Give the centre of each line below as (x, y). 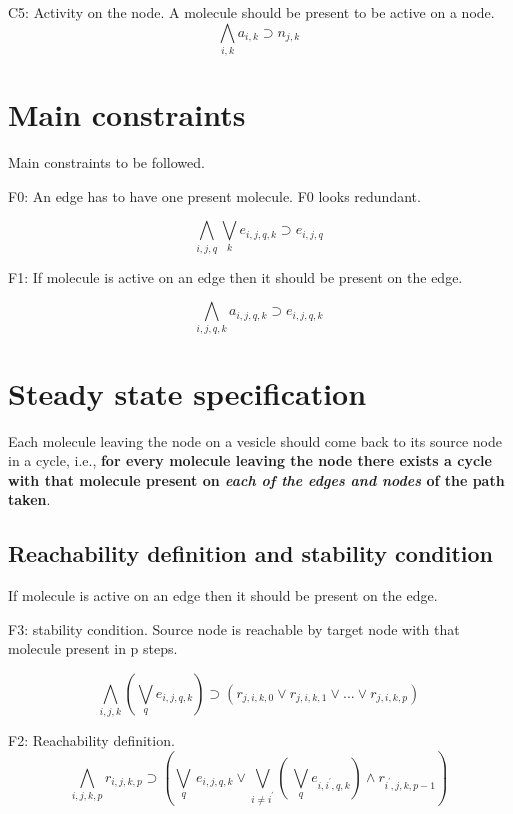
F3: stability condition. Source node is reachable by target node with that (234, 628)
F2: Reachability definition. (91, 740)
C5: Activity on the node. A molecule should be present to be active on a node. (251, 12)
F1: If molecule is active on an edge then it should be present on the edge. (235, 276)
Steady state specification (187, 392)
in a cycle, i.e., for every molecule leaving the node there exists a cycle (250, 460)
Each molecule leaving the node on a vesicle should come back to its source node (255, 440)
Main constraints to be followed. (106, 162)
